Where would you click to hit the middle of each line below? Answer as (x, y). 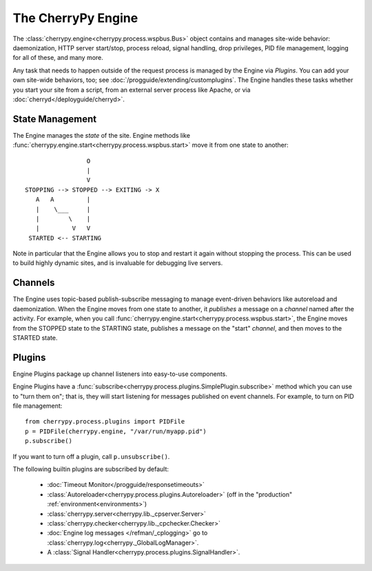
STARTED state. (35, 338)
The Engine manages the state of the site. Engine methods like (102, 135)
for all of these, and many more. (58, 58)
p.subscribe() (49, 441)
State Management (54, 119)
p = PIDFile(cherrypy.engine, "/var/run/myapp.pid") (116, 431)
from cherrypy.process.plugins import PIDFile (105, 422)
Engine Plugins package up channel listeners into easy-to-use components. (120, 374)
